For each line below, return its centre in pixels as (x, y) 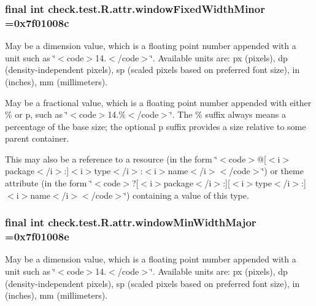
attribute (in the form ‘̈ (49, 183)
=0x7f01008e (37, 236)
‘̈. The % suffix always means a (228, 114)
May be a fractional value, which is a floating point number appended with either (158, 102)
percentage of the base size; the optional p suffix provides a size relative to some (156, 126)
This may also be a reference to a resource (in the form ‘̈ (111, 159)
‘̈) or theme (283, 171)
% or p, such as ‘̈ (37, 114)
